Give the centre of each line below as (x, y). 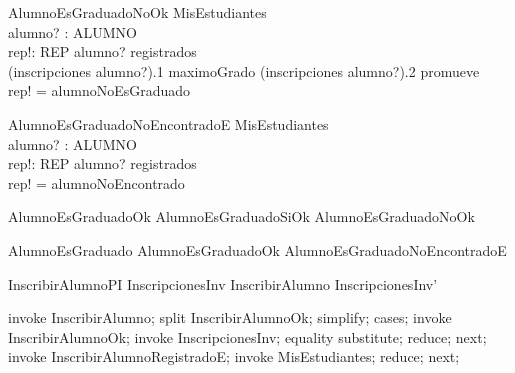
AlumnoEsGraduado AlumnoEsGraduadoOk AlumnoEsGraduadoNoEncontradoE (257, 249)
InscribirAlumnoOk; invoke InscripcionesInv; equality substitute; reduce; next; (247, 336)
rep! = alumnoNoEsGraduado (99, 90)
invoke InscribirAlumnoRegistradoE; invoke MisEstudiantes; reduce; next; (234, 356)
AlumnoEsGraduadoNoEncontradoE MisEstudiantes (168, 123)
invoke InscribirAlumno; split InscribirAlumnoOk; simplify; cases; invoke (230, 317)
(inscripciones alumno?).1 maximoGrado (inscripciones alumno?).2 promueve (244, 70)
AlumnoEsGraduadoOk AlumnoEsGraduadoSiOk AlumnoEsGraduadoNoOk (241, 216)
